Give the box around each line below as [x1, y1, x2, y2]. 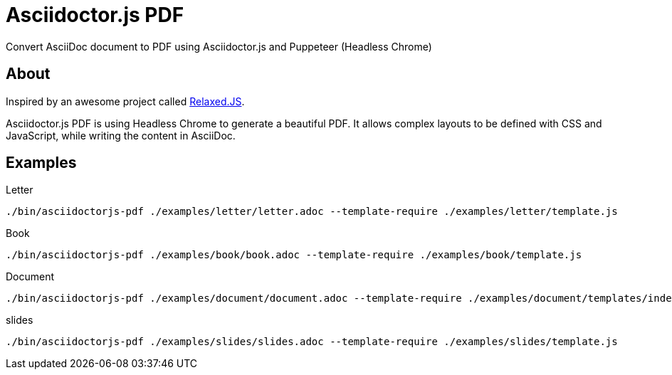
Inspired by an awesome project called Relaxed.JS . [6, 95, 245, 107]
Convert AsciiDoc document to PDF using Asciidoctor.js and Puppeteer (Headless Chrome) [6, 40, 432, 53]
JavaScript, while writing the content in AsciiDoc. [6, 129, 236, 142]
